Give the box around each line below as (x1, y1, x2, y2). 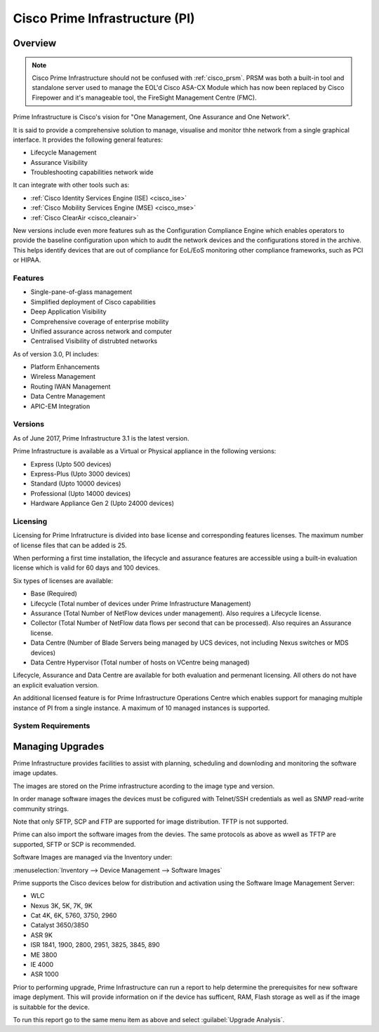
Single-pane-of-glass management (30, 288, 133, 296)
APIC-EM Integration (30, 402, 91, 410)
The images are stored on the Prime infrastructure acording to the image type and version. (13, 782, 275, 790)
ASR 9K (30, 930, 53, 939)
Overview (13, 37, 57, 49)
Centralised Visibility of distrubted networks (30, 337, 158, 345)
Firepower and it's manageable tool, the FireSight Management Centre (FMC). (32, 93, 257, 102)
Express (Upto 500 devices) (30, 460, 112, 468)
